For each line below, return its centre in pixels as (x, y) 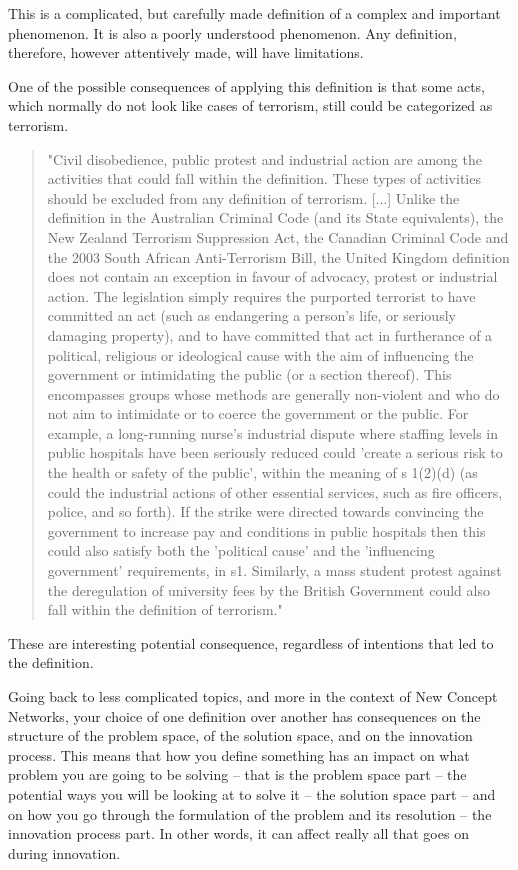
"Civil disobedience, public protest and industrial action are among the (264, 158)
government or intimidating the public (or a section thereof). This (249, 374)
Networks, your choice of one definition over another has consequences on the (244, 715)
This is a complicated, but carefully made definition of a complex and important (254, 13)
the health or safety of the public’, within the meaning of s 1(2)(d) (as (262, 472)
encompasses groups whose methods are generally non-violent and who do (273, 393)
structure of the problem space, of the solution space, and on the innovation (240, 735)
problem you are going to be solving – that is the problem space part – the (237, 774)
